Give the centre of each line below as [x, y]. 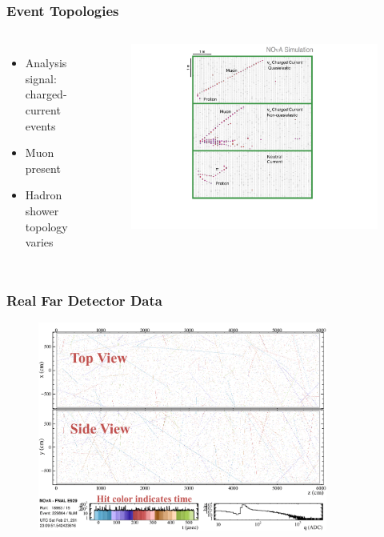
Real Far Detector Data [84, 300]
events [40, 125]
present [43, 168]
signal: [41, 78]
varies [39, 242]
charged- [46, 94]
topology [46, 226]
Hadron [44, 195]
